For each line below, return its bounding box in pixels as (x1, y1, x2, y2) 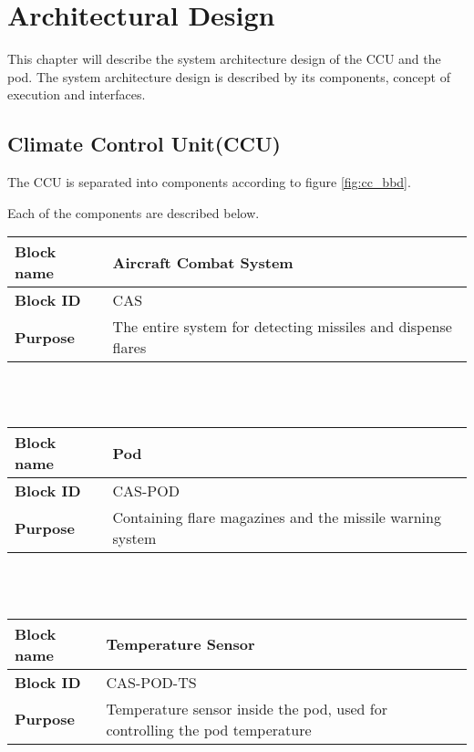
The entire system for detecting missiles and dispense (112, 316, 452, 338)
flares (112, 337, 147, 359)
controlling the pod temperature (106, 718, 312, 740)
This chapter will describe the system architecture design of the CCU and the (7, 49, 441, 68)
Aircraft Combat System (112, 251, 294, 273)
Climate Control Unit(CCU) (7, 130, 281, 158)
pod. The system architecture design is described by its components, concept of (7, 67, 450, 86)
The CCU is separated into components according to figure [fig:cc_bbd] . (7, 172, 411, 192)
